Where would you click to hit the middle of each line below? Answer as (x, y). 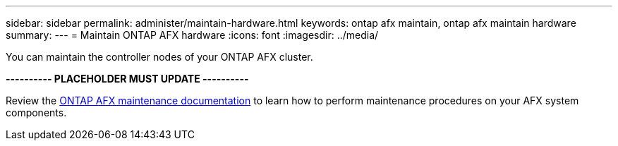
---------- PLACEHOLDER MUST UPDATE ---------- (127, 79)
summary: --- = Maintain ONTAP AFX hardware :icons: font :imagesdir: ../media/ (192, 35)
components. (36, 112)
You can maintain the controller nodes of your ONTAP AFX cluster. (159, 57)
